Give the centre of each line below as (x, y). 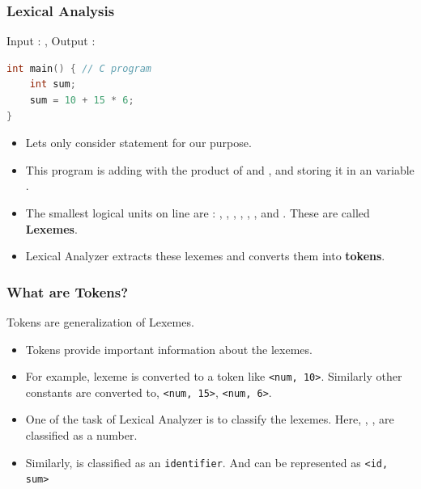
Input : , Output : (51, 41)
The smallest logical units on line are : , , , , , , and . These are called (198, 212)
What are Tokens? (68, 291)
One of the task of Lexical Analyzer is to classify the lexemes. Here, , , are (210, 419)
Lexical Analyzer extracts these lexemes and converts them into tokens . (205, 256)
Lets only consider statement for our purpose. (138, 143)
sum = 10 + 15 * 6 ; (82, 100)
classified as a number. (81, 435)
